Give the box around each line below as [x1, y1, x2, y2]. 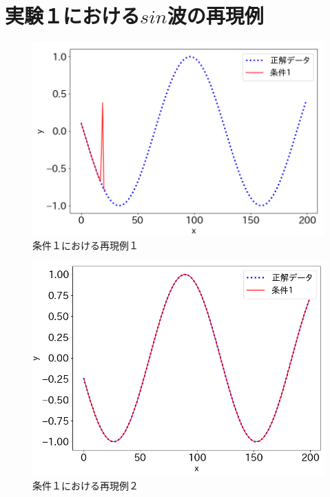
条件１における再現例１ [32, 237, 138, 252]
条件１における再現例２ [32, 478, 138, 493]
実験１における [5, 1, 141, 30]
